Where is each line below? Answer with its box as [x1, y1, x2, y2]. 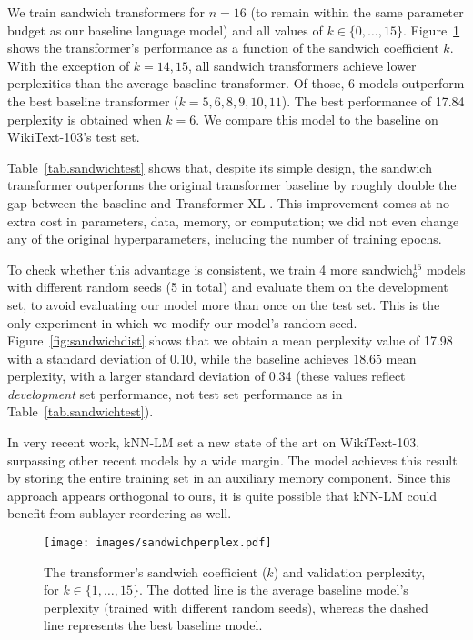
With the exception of [7, 55, 130, 75]
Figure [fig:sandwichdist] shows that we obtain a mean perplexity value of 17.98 [7, 331, 453, 350]
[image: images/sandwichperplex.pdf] [44, 536, 272, 550]
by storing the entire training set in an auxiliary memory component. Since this [7, 468, 451, 487]
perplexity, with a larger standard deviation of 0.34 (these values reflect [7, 366, 406, 385]
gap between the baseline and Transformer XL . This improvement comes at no [7, 193, 449, 212]
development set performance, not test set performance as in [7, 384, 343, 403]
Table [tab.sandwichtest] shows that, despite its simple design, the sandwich [7, 157, 432, 176]
